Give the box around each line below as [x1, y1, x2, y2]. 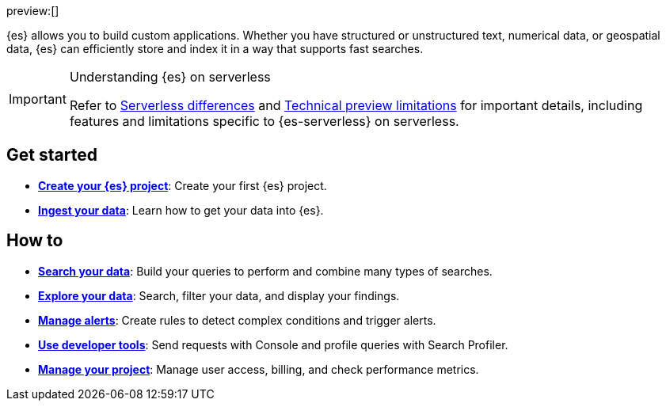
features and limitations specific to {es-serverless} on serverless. [69, 113, 459, 129]
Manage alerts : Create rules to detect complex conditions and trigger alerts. [38, 313, 436, 327]
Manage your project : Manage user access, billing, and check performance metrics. [38, 362, 479, 376]
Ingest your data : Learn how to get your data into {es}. [38, 203, 324, 217]
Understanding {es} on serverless [69, 69, 271, 85]
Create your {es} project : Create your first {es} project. [38, 178, 327, 192]
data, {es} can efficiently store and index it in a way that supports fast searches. [6, 42, 424, 55]
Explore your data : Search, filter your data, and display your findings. [38, 288, 400, 302]
